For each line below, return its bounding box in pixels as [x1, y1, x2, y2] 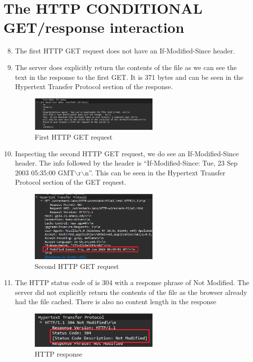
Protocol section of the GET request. [15, 177, 126, 187]
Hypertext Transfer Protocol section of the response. [15, 81, 173, 92]
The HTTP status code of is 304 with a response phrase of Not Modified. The [15, 277, 250, 288]
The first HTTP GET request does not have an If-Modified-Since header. [15, 46, 235, 56]
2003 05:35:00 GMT [15, 167, 75, 177]
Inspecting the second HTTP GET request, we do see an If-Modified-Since [15, 148, 239, 158]
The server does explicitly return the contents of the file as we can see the [15, 62, 237, 72]
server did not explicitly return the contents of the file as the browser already [15, 287, 247, 297]
